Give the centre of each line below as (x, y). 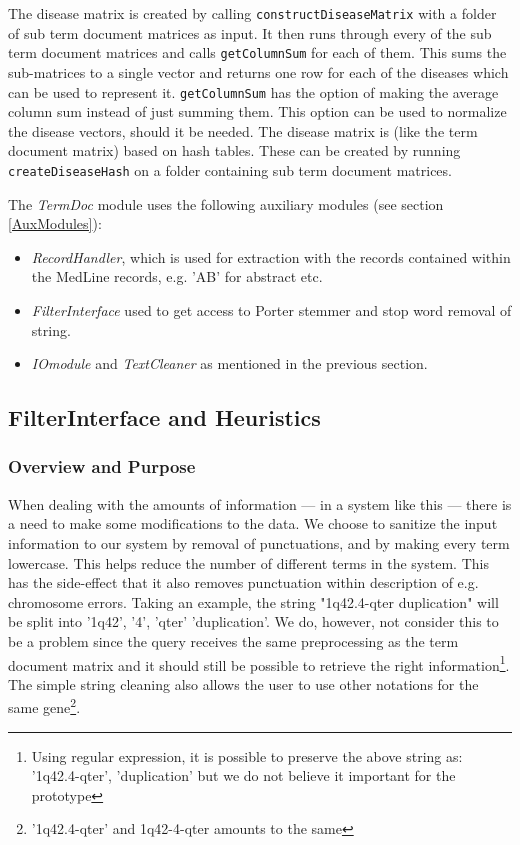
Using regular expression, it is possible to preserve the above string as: (247, 755)
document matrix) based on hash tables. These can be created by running (234, 150)
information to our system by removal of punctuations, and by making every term (259, 542)
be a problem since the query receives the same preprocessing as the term (233, 640)
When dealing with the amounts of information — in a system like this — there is (260, 503)
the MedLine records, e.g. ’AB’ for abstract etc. (177, 276)
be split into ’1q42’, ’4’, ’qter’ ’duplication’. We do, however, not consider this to (253, 621)
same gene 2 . (44, 705)
